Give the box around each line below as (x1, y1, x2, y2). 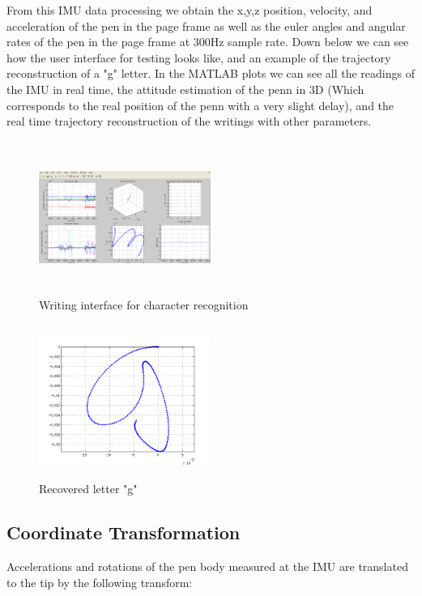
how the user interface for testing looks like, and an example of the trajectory (6, 49, 391, 66)
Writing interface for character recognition (39, 296, 249, 313)
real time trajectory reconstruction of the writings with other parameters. (6, 113, 372, 130)
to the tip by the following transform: (6, 573, 193, 590)
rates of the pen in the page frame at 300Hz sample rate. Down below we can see (6, 33, 409, 50)
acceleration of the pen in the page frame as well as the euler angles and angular (6, 17, 406, 34)
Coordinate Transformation (6, 520, 241, 545)
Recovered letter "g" (39, 480, 138, 497)
